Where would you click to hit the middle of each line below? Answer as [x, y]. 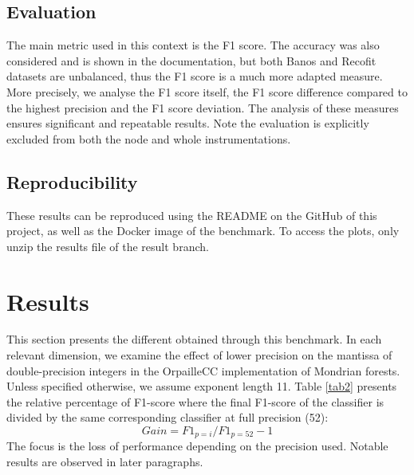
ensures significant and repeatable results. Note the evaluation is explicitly [188, 123]
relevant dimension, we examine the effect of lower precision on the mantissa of [199, 355]
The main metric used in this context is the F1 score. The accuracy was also [193, 45]
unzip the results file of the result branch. [108, 246]
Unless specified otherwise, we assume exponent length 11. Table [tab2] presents [202, 386]
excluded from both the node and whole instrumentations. [149, 138]
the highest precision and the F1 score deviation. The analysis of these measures [203, 107]
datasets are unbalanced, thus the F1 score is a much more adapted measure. [195, 76]
